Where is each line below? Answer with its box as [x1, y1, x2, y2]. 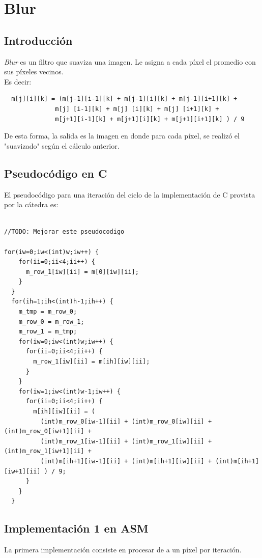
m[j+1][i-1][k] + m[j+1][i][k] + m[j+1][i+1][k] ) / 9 [55, 115, 245, 123]
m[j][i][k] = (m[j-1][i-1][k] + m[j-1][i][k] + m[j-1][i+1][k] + [11, 95, 238, 103]
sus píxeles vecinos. [4, 66, 64, 77]
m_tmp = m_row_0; [18, 308, 77, 316]
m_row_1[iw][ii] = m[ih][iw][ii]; [33, 358, 150, 366]
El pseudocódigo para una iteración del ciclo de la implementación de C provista [4, 189, 255, 200]
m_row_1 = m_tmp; [18, 328, 77, 336]
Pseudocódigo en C [4, 165, 107, 181]
